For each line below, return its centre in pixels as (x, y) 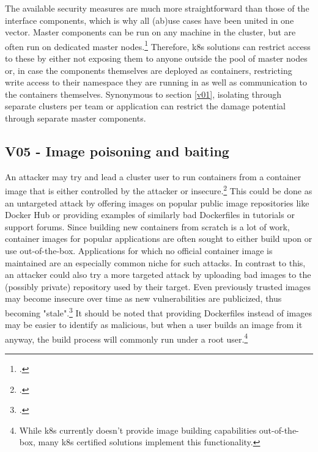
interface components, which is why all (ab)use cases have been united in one (150, 20)
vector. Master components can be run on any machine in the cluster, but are (150, 32)
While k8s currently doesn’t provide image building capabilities (138, 430)
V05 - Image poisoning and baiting (117, 151)
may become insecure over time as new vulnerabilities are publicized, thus (143, 298)
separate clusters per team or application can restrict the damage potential (146, 106)
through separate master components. (76, 118)
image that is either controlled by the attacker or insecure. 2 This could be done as (159, 190)
